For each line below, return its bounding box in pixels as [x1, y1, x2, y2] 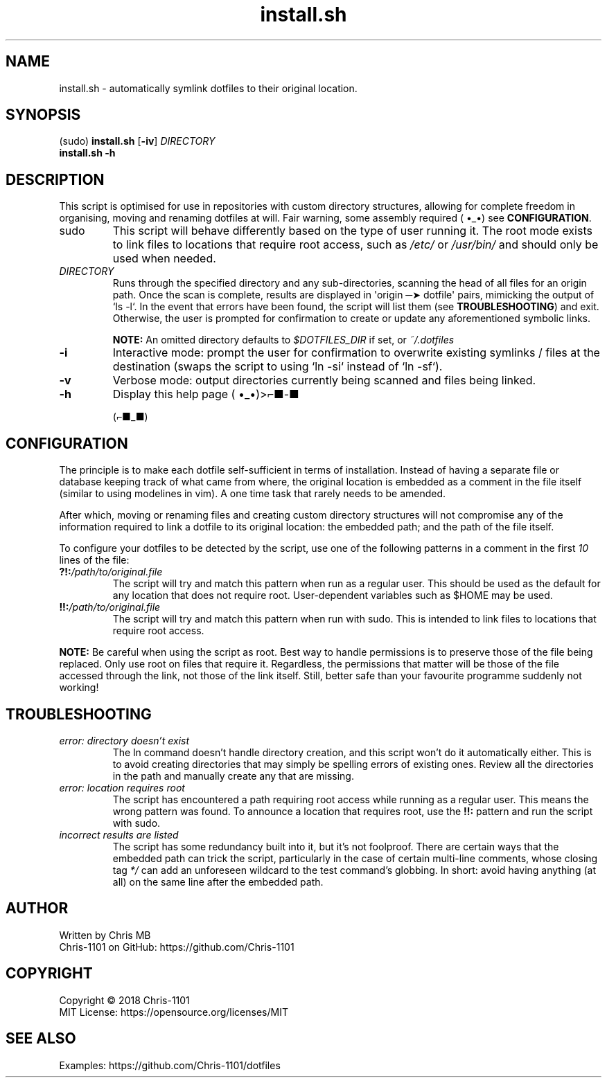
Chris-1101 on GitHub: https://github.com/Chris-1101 [59, 940, 294, 953]
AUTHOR [6, 899, 69, 918]
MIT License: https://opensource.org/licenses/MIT [59, 1005, 288, 1018]
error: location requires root [59, 781, 185, 794]
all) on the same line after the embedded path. [112, 875, 324, 888]
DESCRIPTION [6, 170, 105, 188]
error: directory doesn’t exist [59, 734, 190, 746]
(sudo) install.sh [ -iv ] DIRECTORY [59, 135, 215, 147]
